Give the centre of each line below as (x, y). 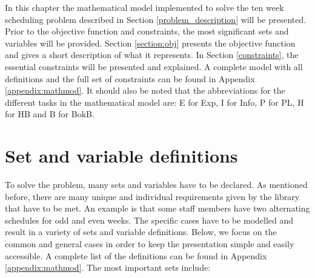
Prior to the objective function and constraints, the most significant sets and (147, 31)
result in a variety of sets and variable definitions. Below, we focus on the (141, 232)
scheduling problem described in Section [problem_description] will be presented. (156, 19)
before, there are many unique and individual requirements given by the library (152, 196)
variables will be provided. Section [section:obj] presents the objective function (150, 43)
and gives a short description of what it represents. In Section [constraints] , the (152, 55)
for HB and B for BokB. (50, 114)
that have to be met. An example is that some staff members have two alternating (157, 208)
